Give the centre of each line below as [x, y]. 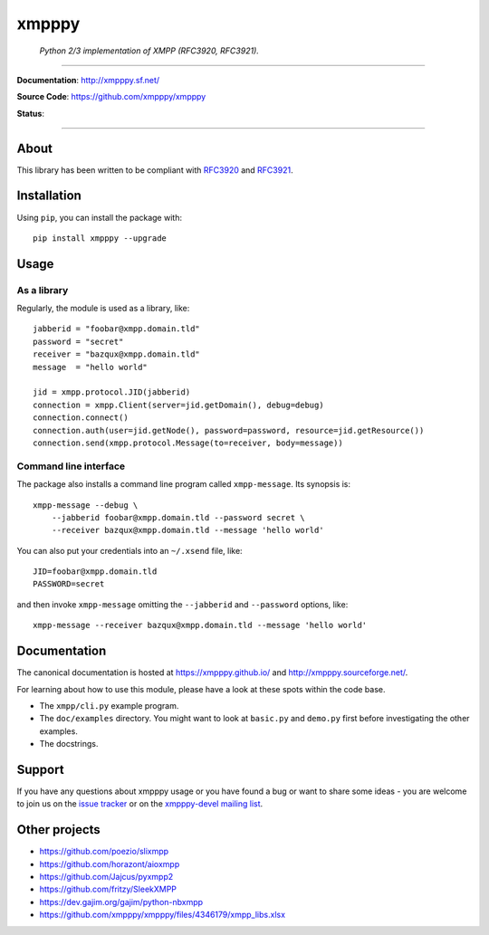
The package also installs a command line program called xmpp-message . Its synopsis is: [184, 484]
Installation [49, 196]
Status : [31, 113]
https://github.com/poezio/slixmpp [104, 852]
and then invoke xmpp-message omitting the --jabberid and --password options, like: [182, 604]
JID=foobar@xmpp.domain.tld [95, 572]
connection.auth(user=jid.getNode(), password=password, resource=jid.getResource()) [229, 430]
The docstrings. [69, 744]
